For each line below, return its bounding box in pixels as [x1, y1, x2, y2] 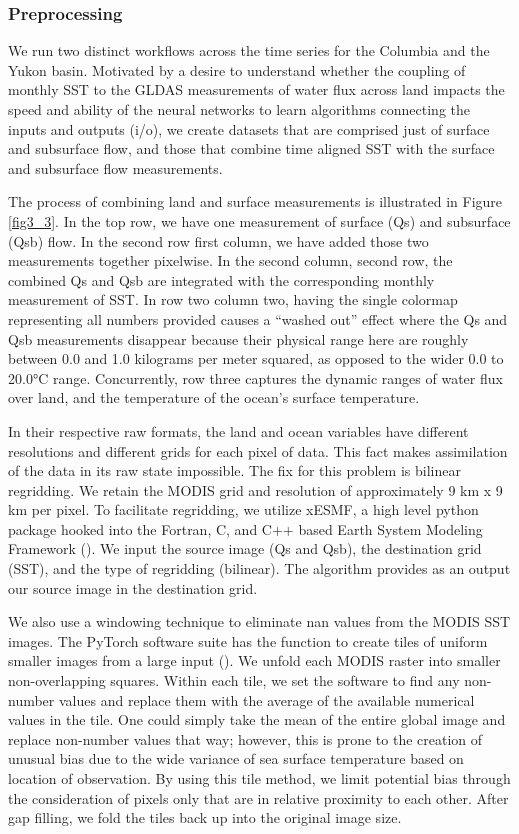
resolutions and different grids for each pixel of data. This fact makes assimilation [8, 440, 508, 461]
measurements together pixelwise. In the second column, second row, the [8, 250, 453, 271]
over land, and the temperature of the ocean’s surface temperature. [8, 387, 420, 408]
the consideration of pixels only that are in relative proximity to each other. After [8, 787, 509, 808]
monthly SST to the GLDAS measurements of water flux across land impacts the [8, 79, 505, 100]
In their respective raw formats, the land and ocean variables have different [8, 420, 469, 441]
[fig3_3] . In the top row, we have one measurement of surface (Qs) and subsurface [8, 210, 511, 231]
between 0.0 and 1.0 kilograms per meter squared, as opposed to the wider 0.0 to [8, 348, 504, 369]
